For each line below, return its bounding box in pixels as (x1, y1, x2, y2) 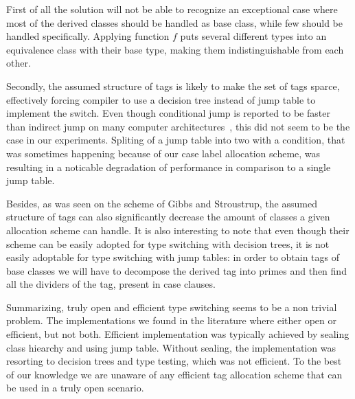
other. (6, 56, 31, 70)
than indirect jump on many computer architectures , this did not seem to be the (6, 119, 350, 133)
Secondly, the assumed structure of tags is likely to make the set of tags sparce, (6, 78, 340, 93)
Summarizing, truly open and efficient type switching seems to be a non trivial (6, 299, 337, 314)
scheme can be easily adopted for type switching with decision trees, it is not (6, 236, 330, 251)
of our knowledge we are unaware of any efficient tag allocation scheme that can (6, 367, 343, 381)
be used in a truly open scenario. (6, 380, 144, 395)
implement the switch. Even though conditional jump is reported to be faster (6, 106, 330, 120)
